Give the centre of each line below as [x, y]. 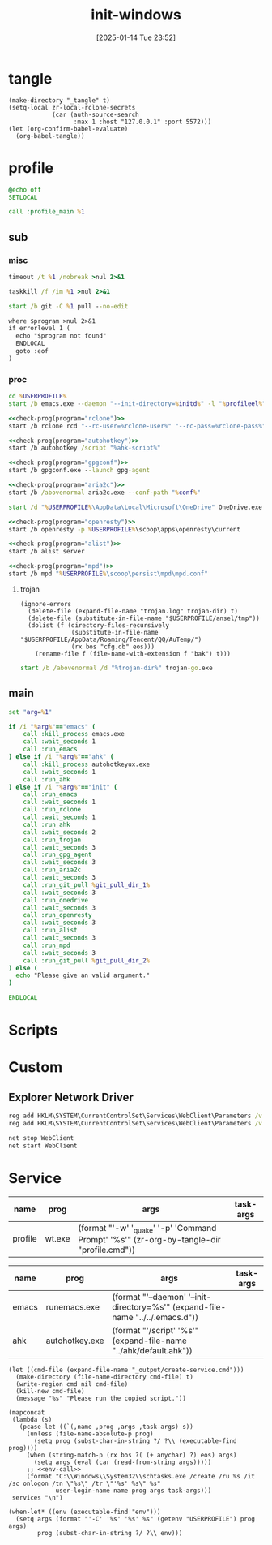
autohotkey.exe [75, 1341]
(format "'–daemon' [149, 1297]
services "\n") [37, 1498]
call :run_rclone [52, 810]
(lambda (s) [32, 1419]
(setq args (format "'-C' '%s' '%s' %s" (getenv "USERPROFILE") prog [135, 1519]
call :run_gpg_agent [57, 855]
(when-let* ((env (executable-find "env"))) [85, 1512]
